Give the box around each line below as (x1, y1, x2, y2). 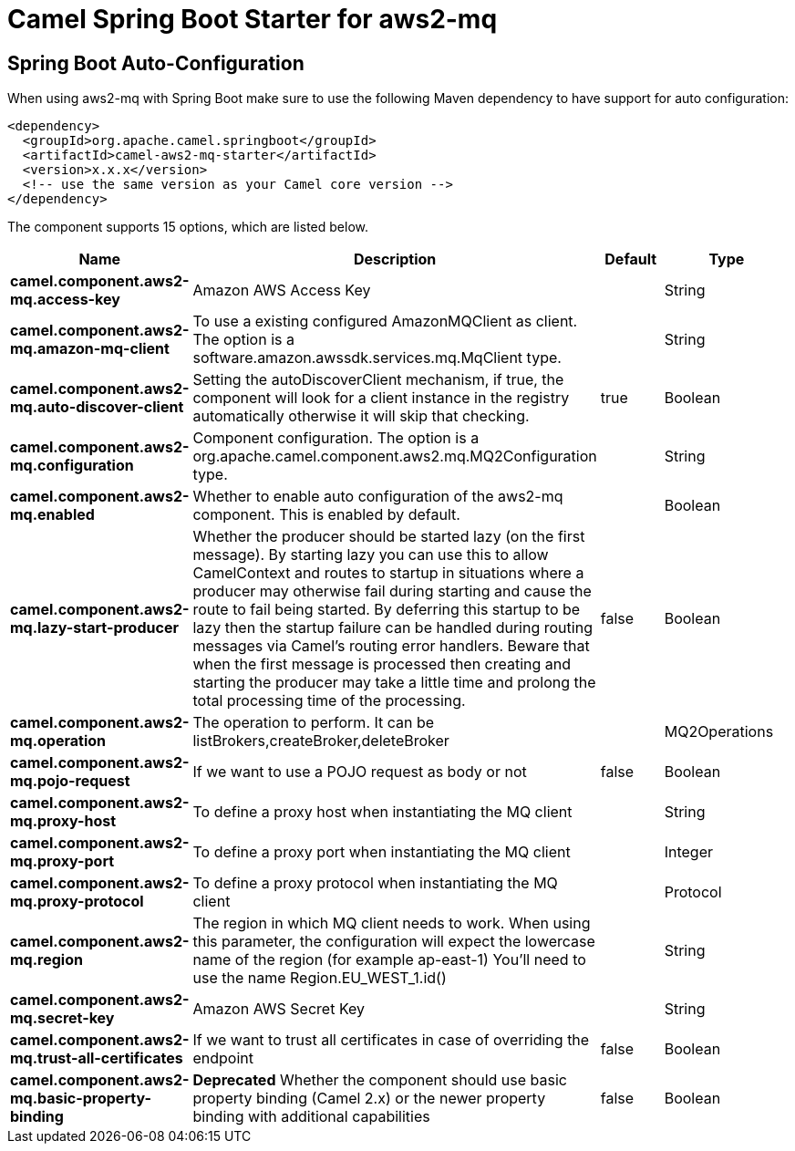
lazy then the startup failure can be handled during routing (192, 618, 593, 638)
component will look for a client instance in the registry (192, 389, 570, 408)
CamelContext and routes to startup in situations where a (192, 564, 584, 583)
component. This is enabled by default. (192, 505, 460, 524)
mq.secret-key (10, 1009, 115, 1028)
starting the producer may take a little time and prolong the (192, 673, 596, 692)
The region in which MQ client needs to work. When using (192, 914, 591, 933)
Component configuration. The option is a (192, 429, 480, 448)
